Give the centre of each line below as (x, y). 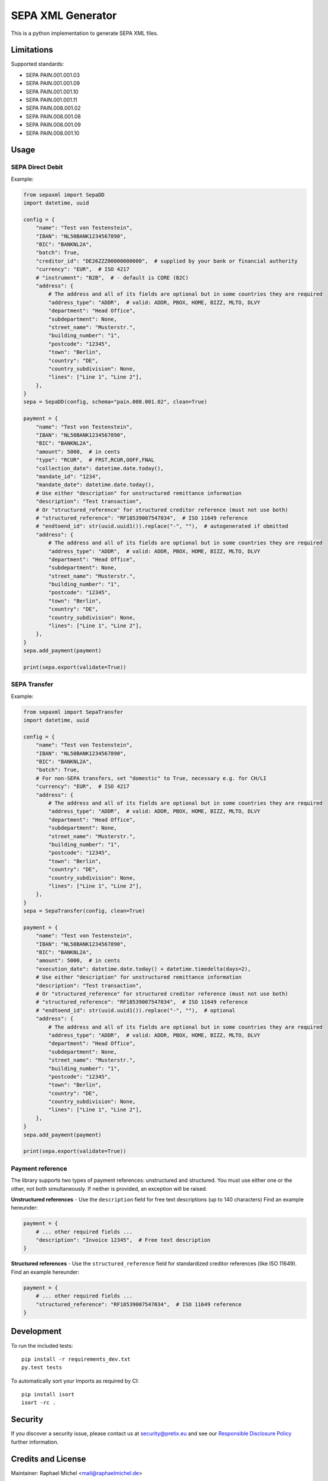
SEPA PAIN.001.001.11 (52, 100)
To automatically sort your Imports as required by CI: (75, 1381)
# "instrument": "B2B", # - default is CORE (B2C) (112, 278)
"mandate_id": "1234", (69, 477)
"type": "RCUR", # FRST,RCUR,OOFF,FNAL (95, 460)
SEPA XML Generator (64, 15)
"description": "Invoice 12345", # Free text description (123, 1240)
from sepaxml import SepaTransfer (73, 712)
